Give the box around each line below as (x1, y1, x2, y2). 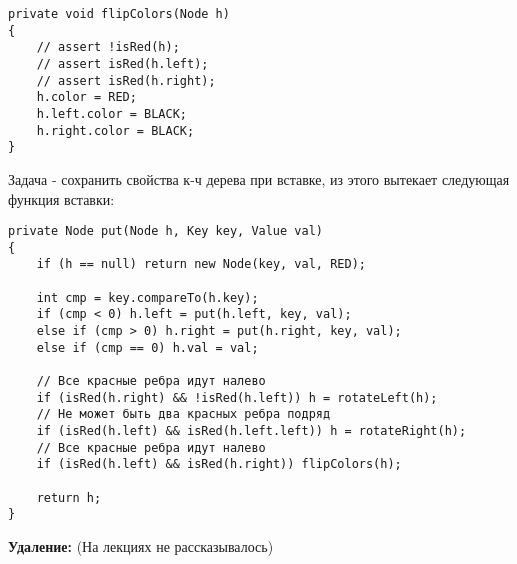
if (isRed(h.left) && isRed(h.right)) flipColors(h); (36, 457, 402, 472)
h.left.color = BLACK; (36, 106, 187, 121)
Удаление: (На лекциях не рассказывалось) (8, 535, 274, 556)
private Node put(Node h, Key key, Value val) (8, 224, 323, 239)
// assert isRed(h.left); (36, 56, 209, 71)
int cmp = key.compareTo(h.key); (36, 290, 259, 305)
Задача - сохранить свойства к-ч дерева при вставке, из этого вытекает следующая (8, 168, 510, 189)
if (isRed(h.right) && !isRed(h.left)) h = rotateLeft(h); (36, 390, 438, 405)
